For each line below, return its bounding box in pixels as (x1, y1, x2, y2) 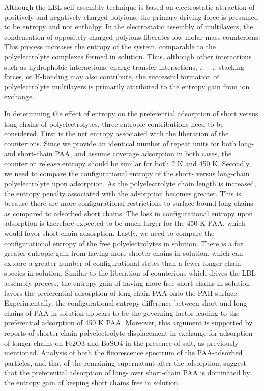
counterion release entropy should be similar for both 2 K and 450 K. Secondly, (4, 158, 251, 168)
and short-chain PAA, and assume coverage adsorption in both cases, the (4, 148, 232, 159)
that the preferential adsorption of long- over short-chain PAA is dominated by (4, 367, 250, 378)
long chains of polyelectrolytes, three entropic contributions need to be (4, 118, 224, 129)
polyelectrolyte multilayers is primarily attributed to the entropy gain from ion (4, 81, 250, 92)
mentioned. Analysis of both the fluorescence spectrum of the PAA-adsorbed (4, 347, 243, 358)
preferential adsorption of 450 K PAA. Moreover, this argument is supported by (4, 317, 253, 328)
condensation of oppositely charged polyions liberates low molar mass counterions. (4, 31, 260, 42)
